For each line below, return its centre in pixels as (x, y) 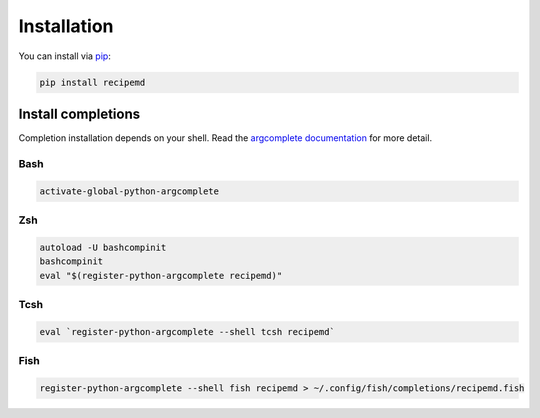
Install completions (79, 113)
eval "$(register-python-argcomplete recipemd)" (161, 275)
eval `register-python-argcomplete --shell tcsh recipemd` (187, 331)
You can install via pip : (65, 56)
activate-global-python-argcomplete (129, 191)
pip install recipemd (92, 82)
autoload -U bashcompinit (103, 247)
